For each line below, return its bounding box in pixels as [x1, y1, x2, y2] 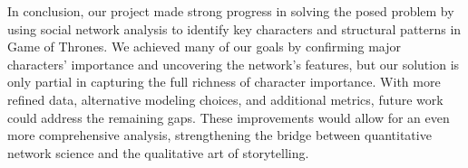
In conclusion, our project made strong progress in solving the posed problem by [7, 2, 454, 20]
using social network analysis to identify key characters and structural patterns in [7, 19, 462, 38]
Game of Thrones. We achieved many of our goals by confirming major [7, 37, 402, 56]
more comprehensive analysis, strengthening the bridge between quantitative [7, 126, 432, 145]
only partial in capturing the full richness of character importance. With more [7, 72, 441, 91]
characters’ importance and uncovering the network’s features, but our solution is [7, 54, 460, 73]
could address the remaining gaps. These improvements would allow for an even [7, 107, 450, 126]
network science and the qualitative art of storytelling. [7, 143, 309, 162]
